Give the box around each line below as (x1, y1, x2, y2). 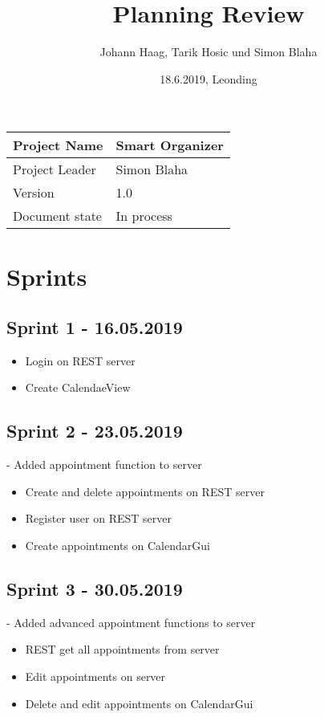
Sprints (6, 259, 87, 292)
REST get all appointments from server (25, 641, 220, 658)
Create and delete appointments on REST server (25, 483, 265, 499)
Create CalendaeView (25, 379, 131, 396)
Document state (13, 206, 102, 226)
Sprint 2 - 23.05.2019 (6, 418, 183, 443)
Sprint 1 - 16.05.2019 (6, 315, 183, 340)
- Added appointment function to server (6, 456, 202, 473)
